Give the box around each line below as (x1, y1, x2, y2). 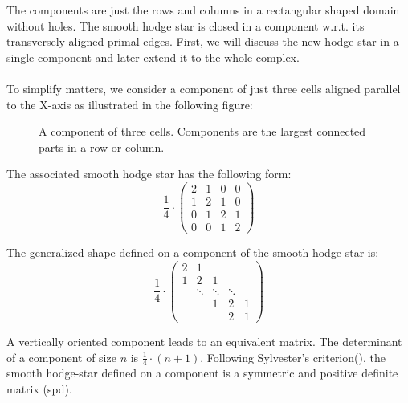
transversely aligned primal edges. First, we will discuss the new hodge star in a (6, 33, 399, 50)
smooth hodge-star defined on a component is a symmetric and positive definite (6, 364, 398, 381)
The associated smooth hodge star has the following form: (6, 165, 292, 182)
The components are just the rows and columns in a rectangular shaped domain (6, 2, 400, 18)
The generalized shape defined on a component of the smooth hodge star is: (6, 244, 379, 261)
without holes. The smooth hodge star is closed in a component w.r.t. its (6, 17, 365, 34)
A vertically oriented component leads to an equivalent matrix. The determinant (6, 332, 402, 349)
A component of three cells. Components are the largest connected (39, 123, 366, 140)
